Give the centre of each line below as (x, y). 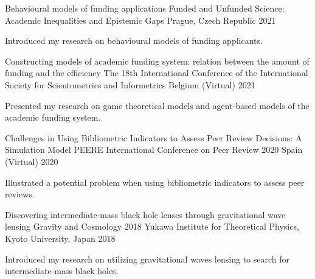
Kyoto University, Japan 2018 (60, 238)
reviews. (20, 194)
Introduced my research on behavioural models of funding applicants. (134, 41)
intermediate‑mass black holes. (62, 271)
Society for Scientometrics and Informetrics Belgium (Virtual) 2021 (130, 84)
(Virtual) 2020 (32, 161)
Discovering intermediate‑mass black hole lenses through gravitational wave (145, 214)
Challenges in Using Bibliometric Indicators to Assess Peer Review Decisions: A (154, 137)
